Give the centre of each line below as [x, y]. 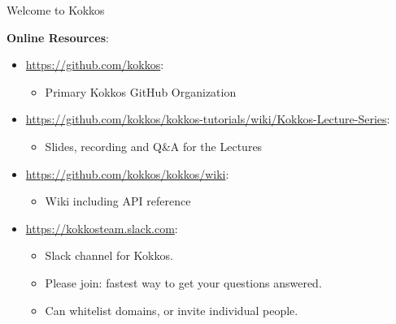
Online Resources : [58, 37]
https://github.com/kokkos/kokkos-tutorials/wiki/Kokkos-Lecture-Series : [208, 119]
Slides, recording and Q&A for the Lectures [154, 146]
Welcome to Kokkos [56, 10]
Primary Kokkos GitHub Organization [141, 91]
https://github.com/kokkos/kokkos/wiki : [127, 173]
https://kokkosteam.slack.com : [102, 228]
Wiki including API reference [118, 201]
